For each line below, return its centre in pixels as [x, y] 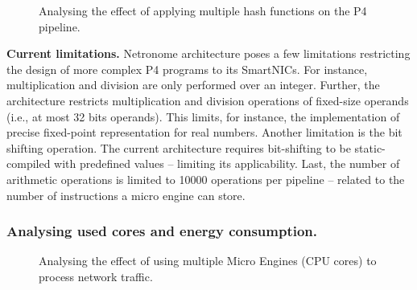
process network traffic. [96, 276]
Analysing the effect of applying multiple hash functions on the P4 [203, 10]
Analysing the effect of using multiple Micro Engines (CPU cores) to [208, 261]
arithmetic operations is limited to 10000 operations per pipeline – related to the [206, 179]
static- [370, 147]
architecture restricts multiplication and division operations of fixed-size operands [208, 100]
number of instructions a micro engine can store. [126, 195]
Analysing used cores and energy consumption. [162, 231]
